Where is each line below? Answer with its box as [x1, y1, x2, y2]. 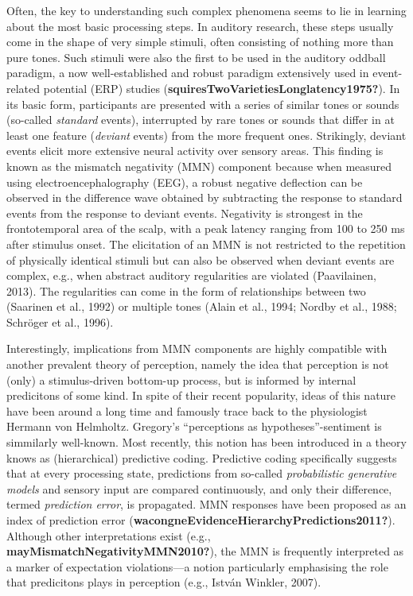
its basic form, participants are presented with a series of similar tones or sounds [6, 95, 399, 112]
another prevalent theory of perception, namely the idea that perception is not [6, 356, 389, 373]
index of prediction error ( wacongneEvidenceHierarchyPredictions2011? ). [6, 512, 395, 528]
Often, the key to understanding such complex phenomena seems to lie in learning [6, 2, 407, 18]
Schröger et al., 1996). [6, 313, 114, 330]
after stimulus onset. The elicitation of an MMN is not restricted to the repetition [6, 235, 406, 252]
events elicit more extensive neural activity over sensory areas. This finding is [6, 142, 384, 159]
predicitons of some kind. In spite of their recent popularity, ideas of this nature [6, 387, 396, 404]
